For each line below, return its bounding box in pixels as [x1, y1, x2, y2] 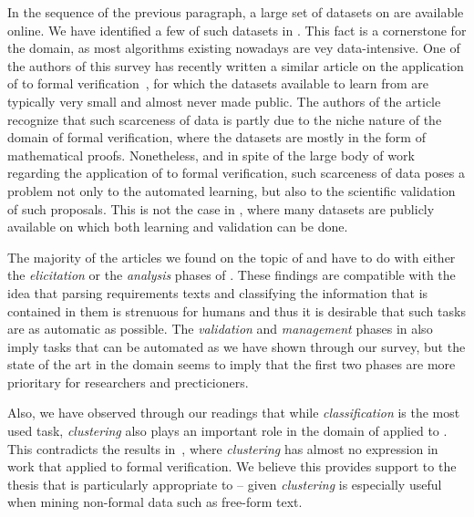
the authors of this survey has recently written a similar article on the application [7, 56, 464, 75]
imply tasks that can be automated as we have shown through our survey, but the [7, 336, 466, 356]
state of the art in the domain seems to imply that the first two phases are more [7, 355, 456, 374]
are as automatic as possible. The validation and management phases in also [7, 319, 433, 338]
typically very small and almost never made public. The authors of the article [7, 91, 441, 110]
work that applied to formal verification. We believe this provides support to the [7, 457, 457, 476]
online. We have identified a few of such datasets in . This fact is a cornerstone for [7, 20, 467, 39]
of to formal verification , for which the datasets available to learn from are [7, 74, 429, 93]
